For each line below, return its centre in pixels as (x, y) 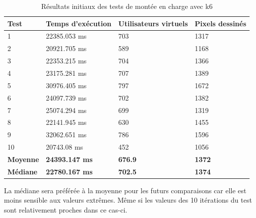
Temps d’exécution (79, 23)
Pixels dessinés (221, 23)
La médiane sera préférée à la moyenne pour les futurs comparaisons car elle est (125, 190)
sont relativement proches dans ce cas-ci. (66, 210)
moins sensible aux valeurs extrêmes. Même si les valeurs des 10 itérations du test (128, 200)
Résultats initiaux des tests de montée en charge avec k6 (127, 6)
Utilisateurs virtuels (153, 23)
